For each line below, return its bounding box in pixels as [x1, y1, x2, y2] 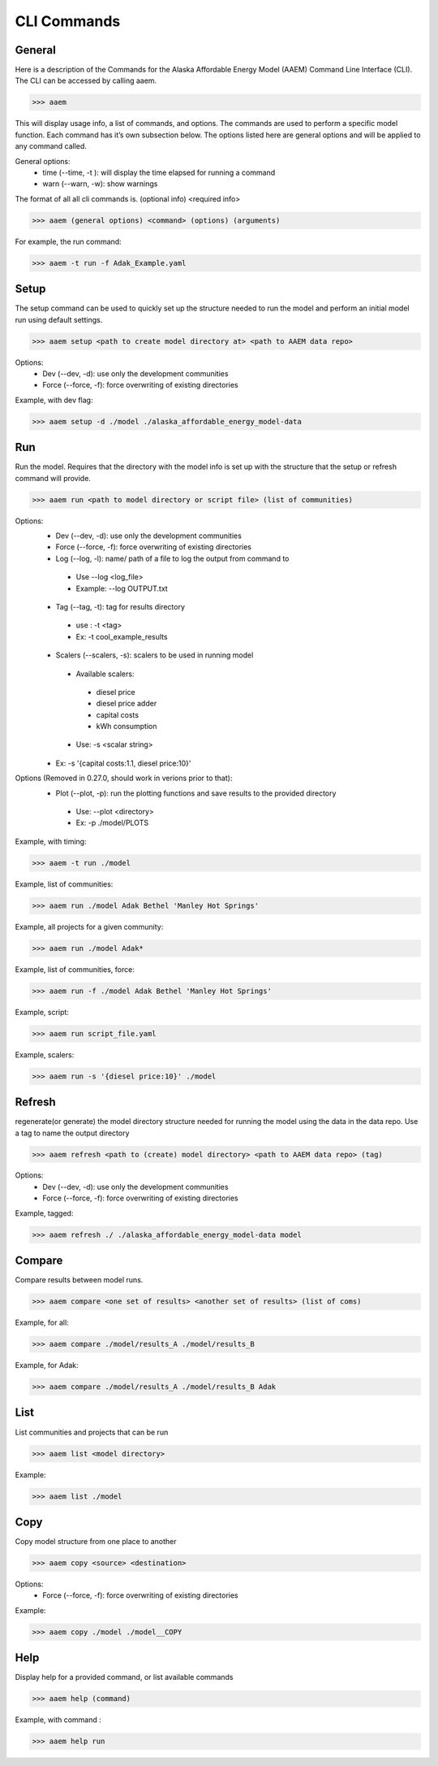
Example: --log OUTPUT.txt [75, 584, 168, 593]
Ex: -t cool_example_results [75, 631, 168, 641]
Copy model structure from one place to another [15, 1537, 178, 1547]
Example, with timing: [15, 836, 87, 846]
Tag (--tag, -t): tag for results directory [55, 601, 186, 611]
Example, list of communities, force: [15, 964, 135, 974]
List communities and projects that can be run [15, 1427, 169, 1437]
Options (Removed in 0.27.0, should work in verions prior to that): [15, 773, 233, 783]
